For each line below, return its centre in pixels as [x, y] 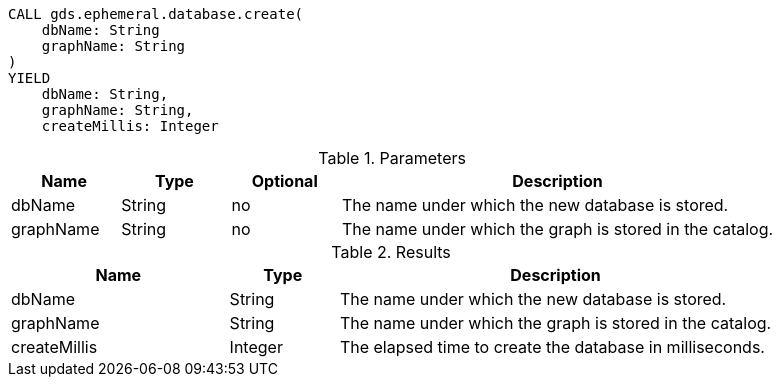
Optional [284, 181]
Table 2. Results [391, 252]
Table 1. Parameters [392, 158]
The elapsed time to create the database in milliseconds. [552, 347]
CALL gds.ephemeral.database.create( [156, 14]
